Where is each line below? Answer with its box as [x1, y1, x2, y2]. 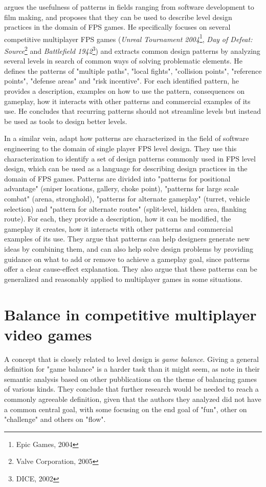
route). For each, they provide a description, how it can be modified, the [4, 213, 231, 224]
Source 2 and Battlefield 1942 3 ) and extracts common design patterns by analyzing [4, 44, 260, 56]
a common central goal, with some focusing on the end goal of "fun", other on [4, 403, 247, 414]
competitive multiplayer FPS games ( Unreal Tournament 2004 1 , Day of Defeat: [4, 32, 253, 44]
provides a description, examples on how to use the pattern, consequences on [4, 86, 245, 96]
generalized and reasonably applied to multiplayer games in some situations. [4, 273, 243, 284]
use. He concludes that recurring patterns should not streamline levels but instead [4, 106, 261, 116]
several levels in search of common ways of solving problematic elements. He [4, 55, 242, 66]
